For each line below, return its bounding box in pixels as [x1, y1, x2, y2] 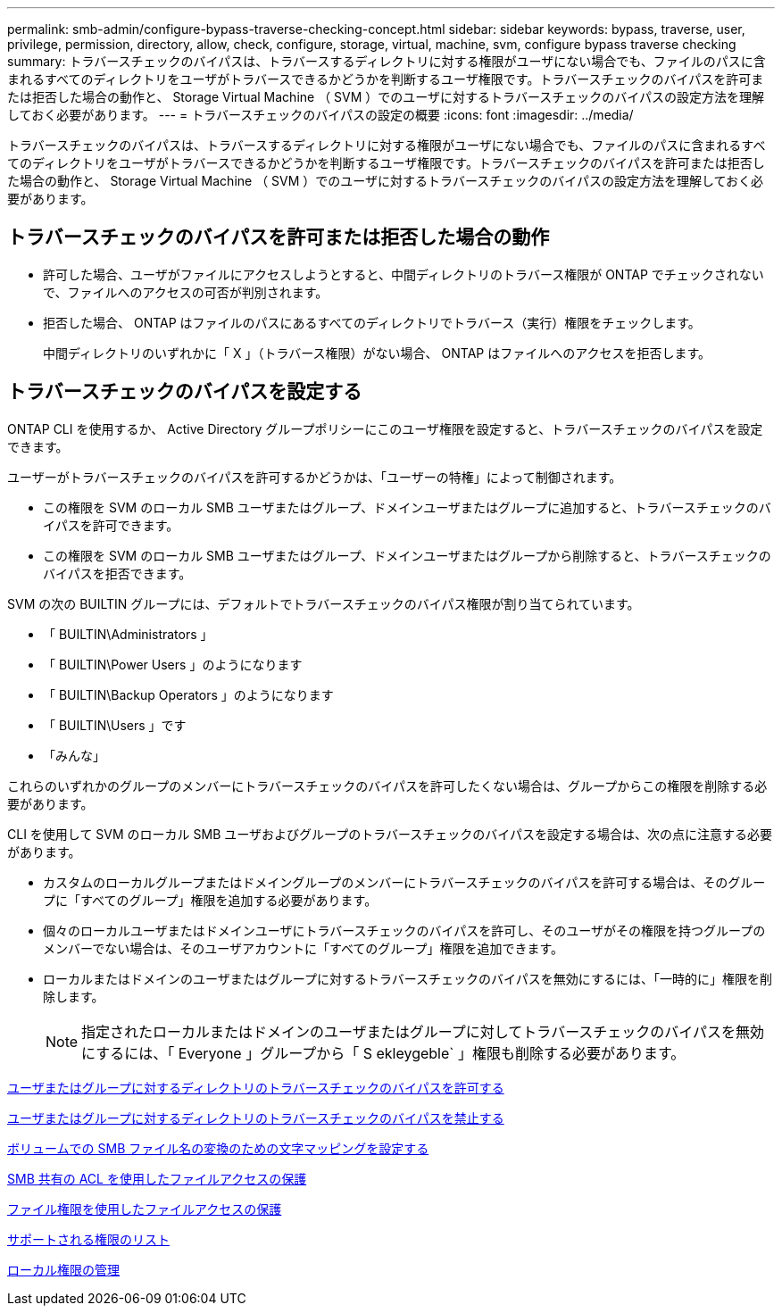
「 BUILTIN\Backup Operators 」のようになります [43, 686, 334, 702]
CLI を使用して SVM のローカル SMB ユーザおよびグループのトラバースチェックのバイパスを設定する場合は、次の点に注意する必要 [7, 826, 773, 842]
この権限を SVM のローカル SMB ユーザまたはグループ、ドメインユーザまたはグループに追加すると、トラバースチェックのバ [43, 499, 771, 515]
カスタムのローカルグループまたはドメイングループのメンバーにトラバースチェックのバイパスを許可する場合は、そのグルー [43, 874, 766, 890]
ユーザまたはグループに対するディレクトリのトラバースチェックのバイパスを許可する [7, 1079, 504, 1095]
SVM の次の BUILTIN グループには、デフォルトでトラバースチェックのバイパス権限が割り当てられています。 [7, 595, 640, 611]
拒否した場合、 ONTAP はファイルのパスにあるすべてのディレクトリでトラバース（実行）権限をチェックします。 [43, 314, 701, 330]
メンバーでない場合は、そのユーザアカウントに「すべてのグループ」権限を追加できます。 [43, 940, 564, 956]
